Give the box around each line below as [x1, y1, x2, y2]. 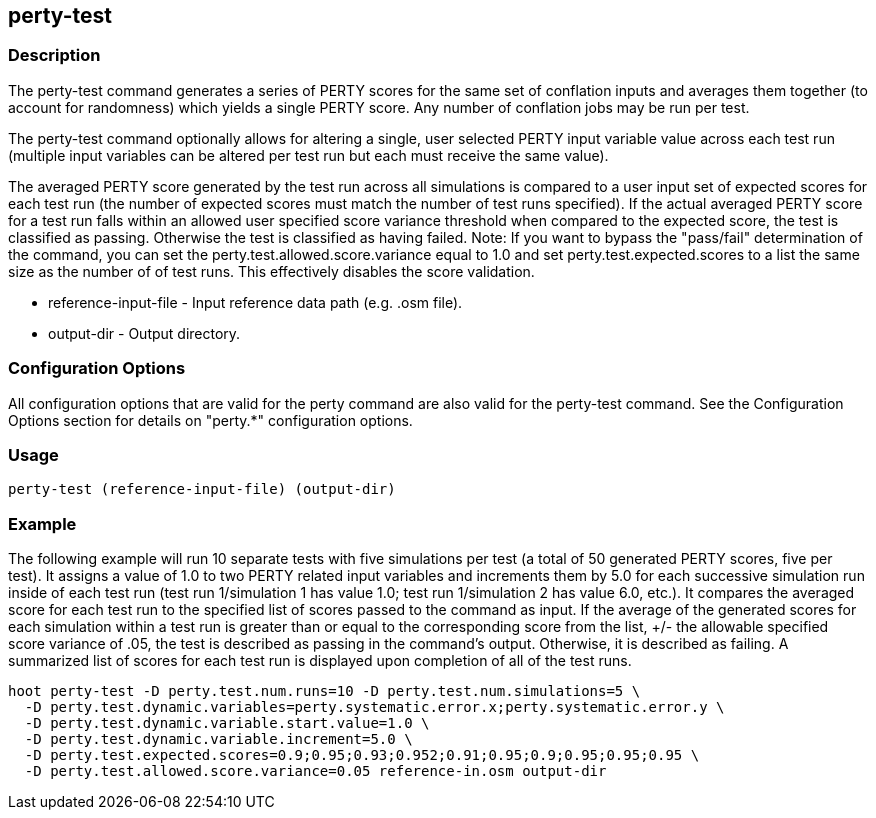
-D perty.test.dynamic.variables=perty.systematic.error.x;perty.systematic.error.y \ [24, 699, 725, 716]
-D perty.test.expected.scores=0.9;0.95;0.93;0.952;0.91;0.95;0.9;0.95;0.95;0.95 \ [24, 747, 700, 764]
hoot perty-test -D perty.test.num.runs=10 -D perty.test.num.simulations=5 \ [8, 683, 641, 700]
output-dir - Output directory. [48, 324, 241, 342]
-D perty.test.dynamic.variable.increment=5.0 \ [24, 731, 413, 748]
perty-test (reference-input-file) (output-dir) [8, 481, 396, 498]
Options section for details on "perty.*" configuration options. [8, 411, 413, 429]
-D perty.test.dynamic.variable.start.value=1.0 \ [24, 715, 430, 732]
